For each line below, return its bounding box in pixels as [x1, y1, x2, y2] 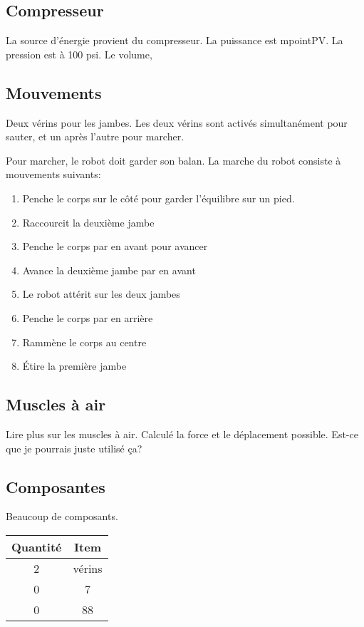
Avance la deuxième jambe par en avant [22, 262, 196, 277]
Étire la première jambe [22, 358, 127, 373]
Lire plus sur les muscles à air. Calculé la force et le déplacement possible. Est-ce [6, 426, 358, 441]
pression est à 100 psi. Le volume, [6, 46, 152, 61]
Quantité [11, 538, 62, 555]
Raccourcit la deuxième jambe [22, 214, 155, 229]
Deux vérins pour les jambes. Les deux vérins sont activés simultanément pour [6, 115, 348, 130]
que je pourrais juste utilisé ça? [6, 440, 142, 455]
